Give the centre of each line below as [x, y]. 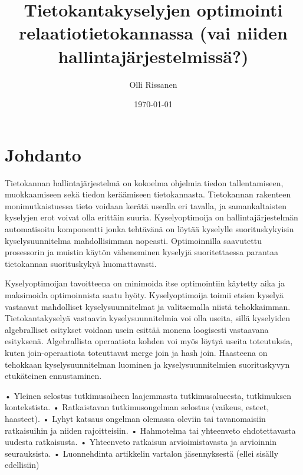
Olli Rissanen [153, 84]
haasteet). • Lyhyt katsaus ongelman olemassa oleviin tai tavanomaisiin [135, 418]
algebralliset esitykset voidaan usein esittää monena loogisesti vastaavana [137, 329]
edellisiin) [22, 465]
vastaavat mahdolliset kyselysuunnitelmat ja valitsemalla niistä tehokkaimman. [148, 306]
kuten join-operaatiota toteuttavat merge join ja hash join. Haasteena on [136, 352]
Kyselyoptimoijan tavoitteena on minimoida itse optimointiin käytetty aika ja [145, 283]
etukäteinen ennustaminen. [53, 376]
